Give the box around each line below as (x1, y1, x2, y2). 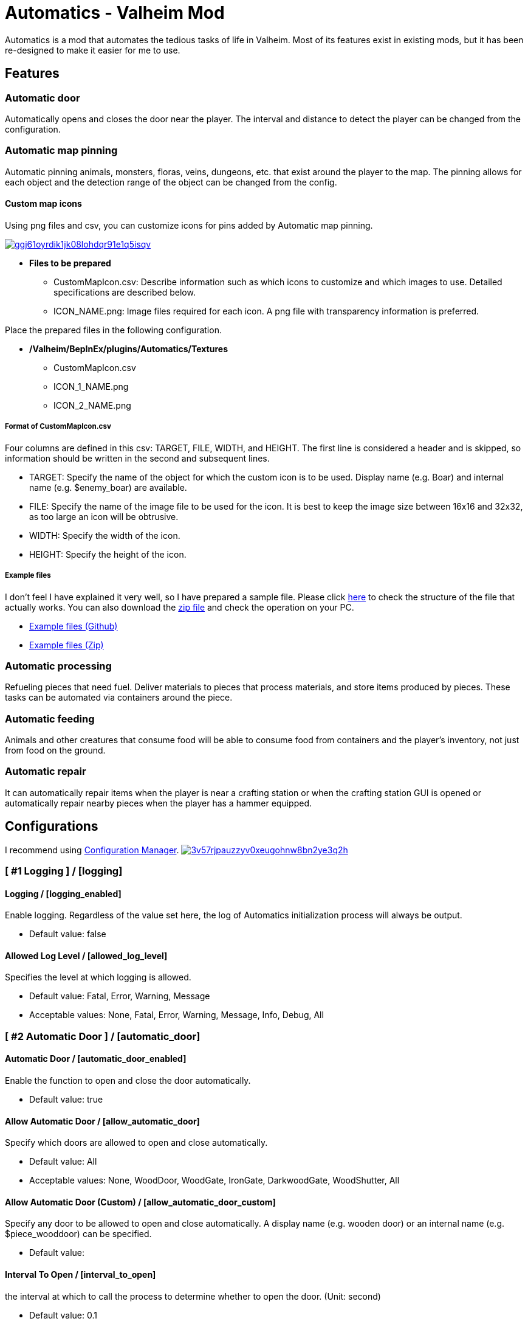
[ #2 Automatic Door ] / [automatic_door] (5, 1030, 201, 1042)
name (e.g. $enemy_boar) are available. (29, 482, 187, 493)
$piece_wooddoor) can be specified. (5, 1229, 152, 1239)
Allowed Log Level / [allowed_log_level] (5, 950, 168, 961)
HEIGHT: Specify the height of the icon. (29, 549, 187, 560)
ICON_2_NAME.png (53, 400, 131, 411)
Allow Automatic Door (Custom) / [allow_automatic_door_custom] (5, 1196, 276, 1207)
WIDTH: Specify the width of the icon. (29, 530, 180, 541)
